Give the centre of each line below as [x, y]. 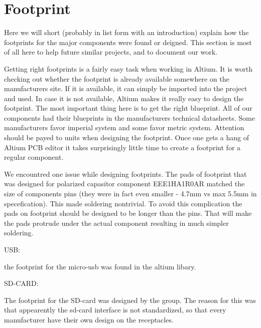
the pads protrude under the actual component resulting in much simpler [116, 223]
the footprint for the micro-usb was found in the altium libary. [100, 266]
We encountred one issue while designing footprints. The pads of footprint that [125, 174]
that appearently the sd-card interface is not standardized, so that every [115, 310]
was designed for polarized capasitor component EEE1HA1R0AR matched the [124, 184]
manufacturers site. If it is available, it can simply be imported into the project [126, 88]
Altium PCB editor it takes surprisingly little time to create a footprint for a [122, 147]
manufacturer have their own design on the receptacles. [89, 319]
